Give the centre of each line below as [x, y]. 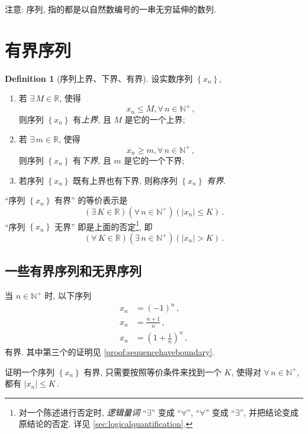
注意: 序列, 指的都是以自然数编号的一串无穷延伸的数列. [110, 9]
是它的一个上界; [155, 119]
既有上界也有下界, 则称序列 [125, 180]
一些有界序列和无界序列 [73, 271]
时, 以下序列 [68, 296]
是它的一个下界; [154, 160]
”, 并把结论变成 [269, 412]
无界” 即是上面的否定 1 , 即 [103, 225]
